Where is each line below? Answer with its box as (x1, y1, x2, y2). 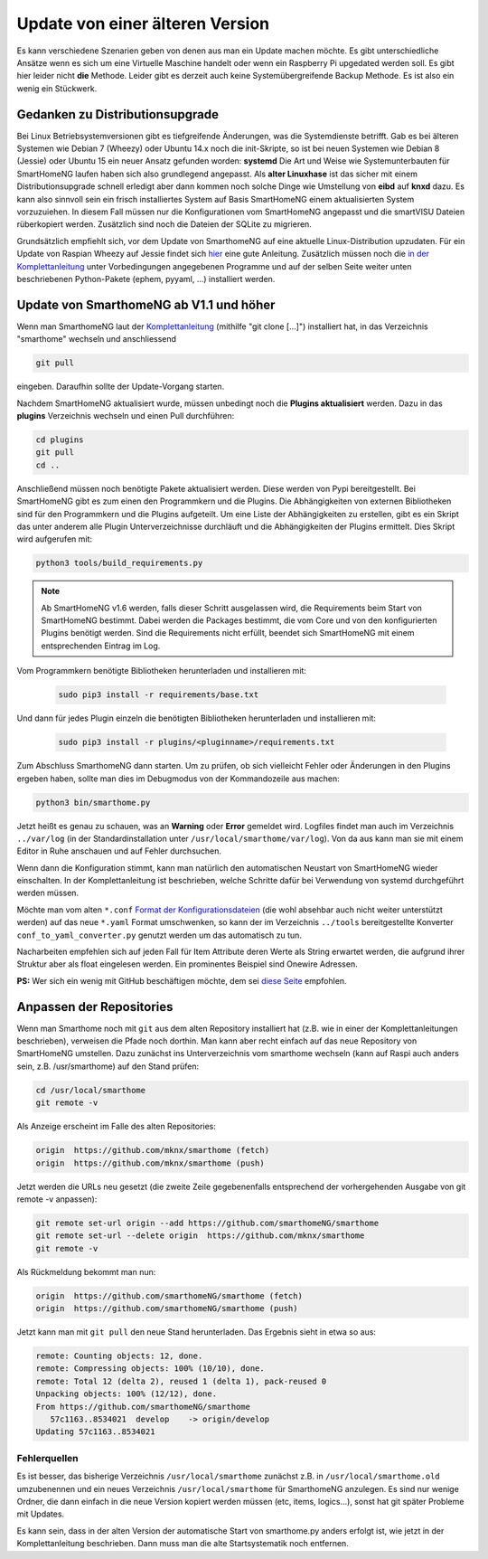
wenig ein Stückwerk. (16, 82, 98, 94)
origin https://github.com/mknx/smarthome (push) (35, 1157, 266, 1168)
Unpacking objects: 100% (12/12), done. (35, 1389, 217, 1399)
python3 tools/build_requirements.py (35, 558, 203, 569)
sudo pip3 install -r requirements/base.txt (58, 690, 259, 700)
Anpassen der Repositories (16, 999, 174, 1015)
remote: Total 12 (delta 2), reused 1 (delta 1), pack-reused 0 (35, 1375, 327, 1386)
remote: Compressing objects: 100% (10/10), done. (35, 1364, 266, 1374)
